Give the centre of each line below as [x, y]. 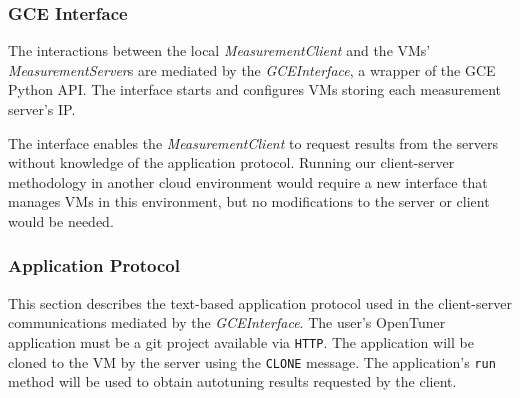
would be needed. [61, 220]
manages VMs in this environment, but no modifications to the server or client [249, 201]
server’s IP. [42, 109]
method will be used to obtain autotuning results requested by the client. [232, 381]
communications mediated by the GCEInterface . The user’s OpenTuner [227, 322]
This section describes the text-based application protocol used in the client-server [260, 302]
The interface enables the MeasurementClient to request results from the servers [253, 142]
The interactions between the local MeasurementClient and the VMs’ [219, 50]
